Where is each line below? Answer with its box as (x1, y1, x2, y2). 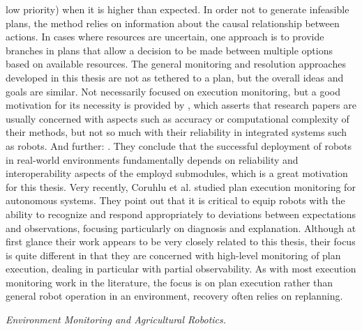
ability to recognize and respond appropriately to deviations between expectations (6, 206, 356, 221)
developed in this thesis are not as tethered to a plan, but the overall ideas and (6, 70, 344, 84)
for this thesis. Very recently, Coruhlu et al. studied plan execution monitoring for (6, 179, 356, 194)
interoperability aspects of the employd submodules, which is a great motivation (6, 166, 348, 180)
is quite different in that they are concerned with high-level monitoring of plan (6, 247, 341, 262)
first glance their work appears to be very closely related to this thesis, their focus (6, 234, 356, 249)
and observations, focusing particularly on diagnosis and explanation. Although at (6, 220, 356, 235)
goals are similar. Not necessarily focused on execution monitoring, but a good (6, 84, 341, 98)
